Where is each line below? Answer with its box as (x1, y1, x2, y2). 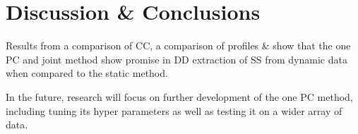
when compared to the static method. (6, 66, 168, 80)
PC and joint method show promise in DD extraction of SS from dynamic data (6, 51, 347, 66)
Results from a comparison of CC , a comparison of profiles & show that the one (6, 38, 351, 53)
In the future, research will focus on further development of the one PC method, (6, 89, 353, 104)
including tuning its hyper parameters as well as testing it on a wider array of (6, 103, 342, 118)
